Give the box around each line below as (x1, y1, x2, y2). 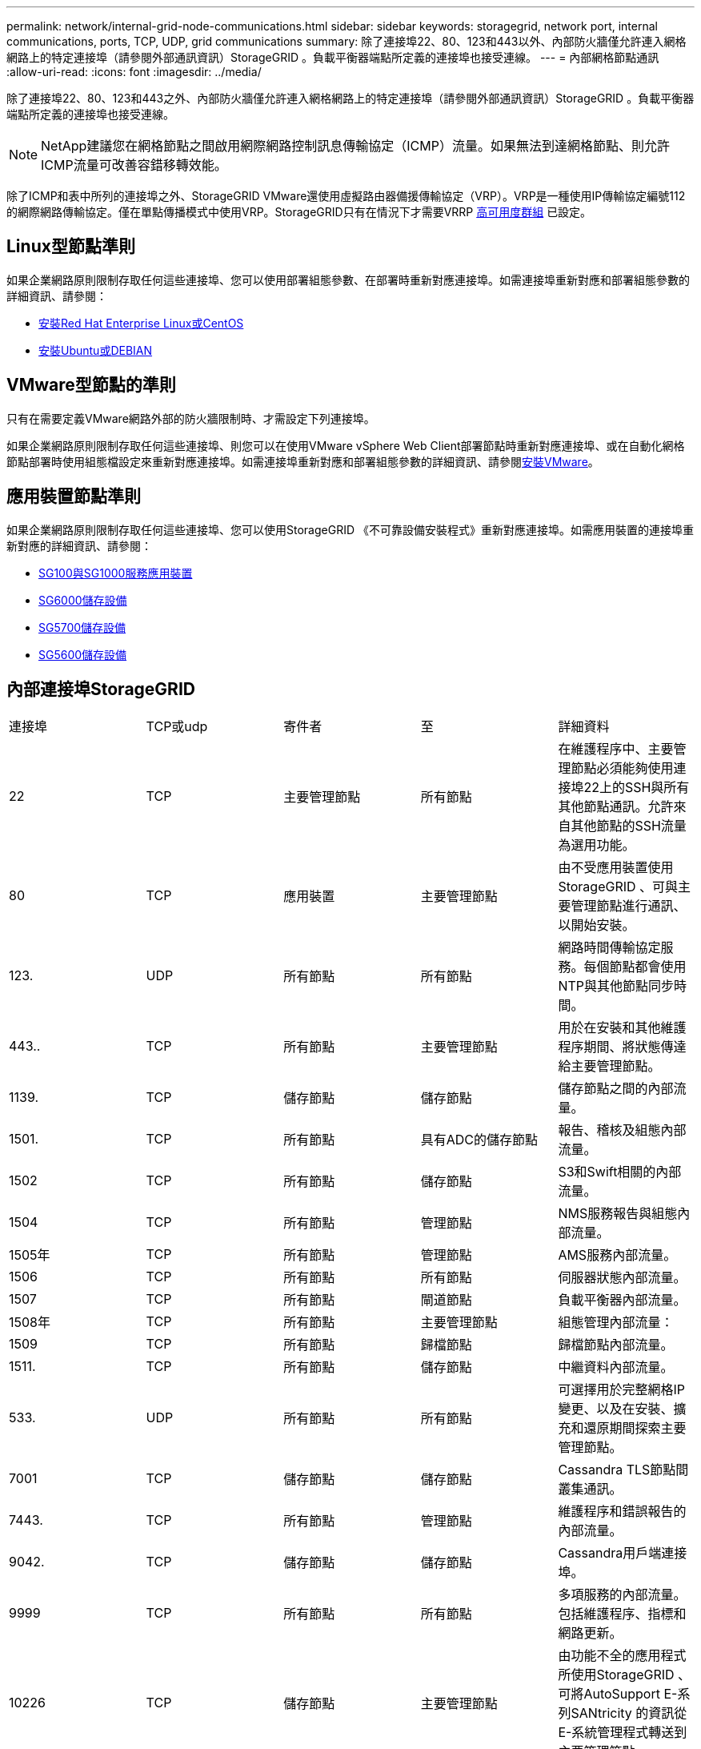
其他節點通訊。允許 (558, 798, 674, 815)
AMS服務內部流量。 (558, 1247, 677, 1264)
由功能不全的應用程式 (558, 1647, 687, 1664)
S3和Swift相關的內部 (558, 1164, 682, 1180)
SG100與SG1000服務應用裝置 (38, 565, 193, 580)
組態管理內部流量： (558, 1314, 674, 1331)
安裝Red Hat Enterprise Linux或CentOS (38, 316, 244, 330)
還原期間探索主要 (583, 1420, 687, 1437)
